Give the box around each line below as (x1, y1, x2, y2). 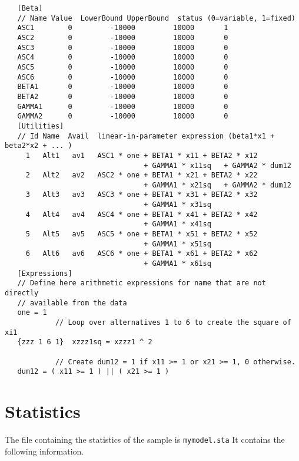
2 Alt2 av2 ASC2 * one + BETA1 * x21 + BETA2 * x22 (25, 171, 258, 180)
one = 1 (17, 308, 47, 317)
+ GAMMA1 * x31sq (144, 200, 211, 209)
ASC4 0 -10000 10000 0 (17, 53, 228, 62)
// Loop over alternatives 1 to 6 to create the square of (55, 318, 291, 327)
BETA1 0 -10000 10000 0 (17, 83, 228, 91)
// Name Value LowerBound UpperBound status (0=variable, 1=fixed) (17, 14, 295, 22)
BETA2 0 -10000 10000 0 (17, 92, 228, 101)
